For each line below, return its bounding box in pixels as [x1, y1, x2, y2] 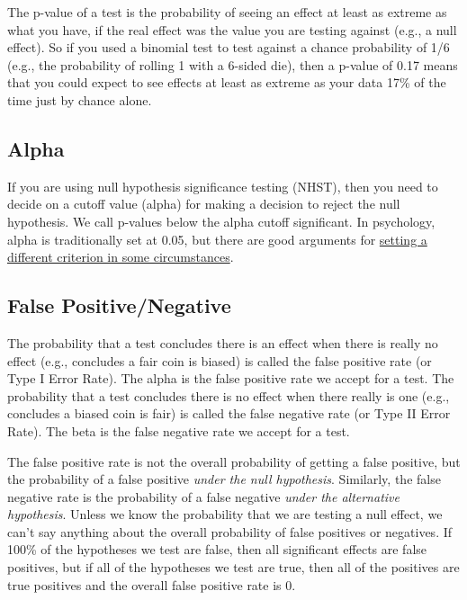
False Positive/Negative [7, 291, 231, 319]
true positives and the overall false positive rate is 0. [7, 575, 296, 594]
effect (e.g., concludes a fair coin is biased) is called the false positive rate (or [7, 351, 432, 370]
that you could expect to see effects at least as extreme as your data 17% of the [7, 73, 446, 92]
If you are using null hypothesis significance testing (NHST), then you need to [7, 176, 438, 195]
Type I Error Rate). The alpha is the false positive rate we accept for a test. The [7, 369, 454, 388]
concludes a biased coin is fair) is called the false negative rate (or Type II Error [7, 404, 451, 423]
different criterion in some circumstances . [7, 247, 234, 266]
